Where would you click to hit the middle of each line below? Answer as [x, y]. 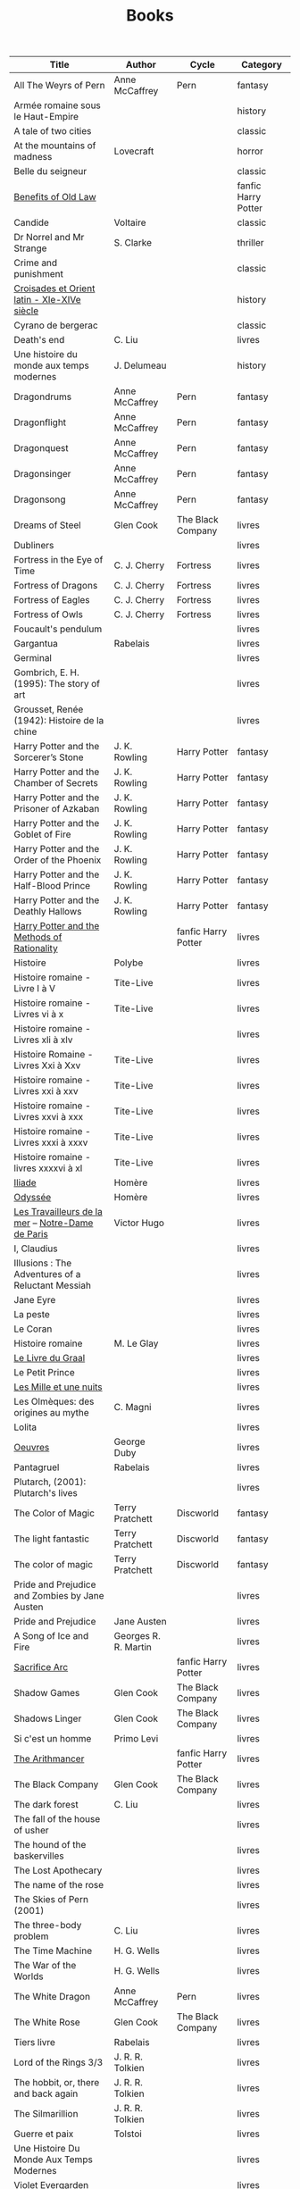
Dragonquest [41, 448]
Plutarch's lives [46, 1493]
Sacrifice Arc [41, 1667]
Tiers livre [35, 2043]
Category [262, 65]
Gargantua [36, 644]
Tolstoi [128, 2134]
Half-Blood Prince [52, 886]
